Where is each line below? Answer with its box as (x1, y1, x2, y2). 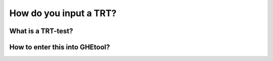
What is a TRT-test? (9, 27, 73, 35)
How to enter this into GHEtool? (9, 43, 110, 51)
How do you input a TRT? (9, 8, 117, 19)
